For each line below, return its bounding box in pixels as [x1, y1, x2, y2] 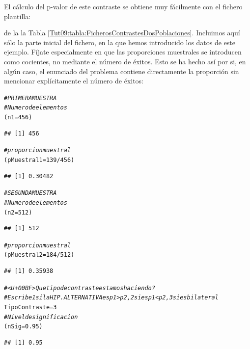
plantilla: [4, 11, 31, 21]
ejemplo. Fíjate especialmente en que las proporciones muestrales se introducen [4, 47, 242, 57]
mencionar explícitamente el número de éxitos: [4, 76, 144, 86]
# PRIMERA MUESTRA [4, 94, 57, 102]
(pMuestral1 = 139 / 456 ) [4, 156, 75, 163]
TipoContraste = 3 [4, 304, 57, 311]
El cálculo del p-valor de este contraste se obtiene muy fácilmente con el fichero [4, 1, 243, 11]
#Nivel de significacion [4, 313, 78, 321]
